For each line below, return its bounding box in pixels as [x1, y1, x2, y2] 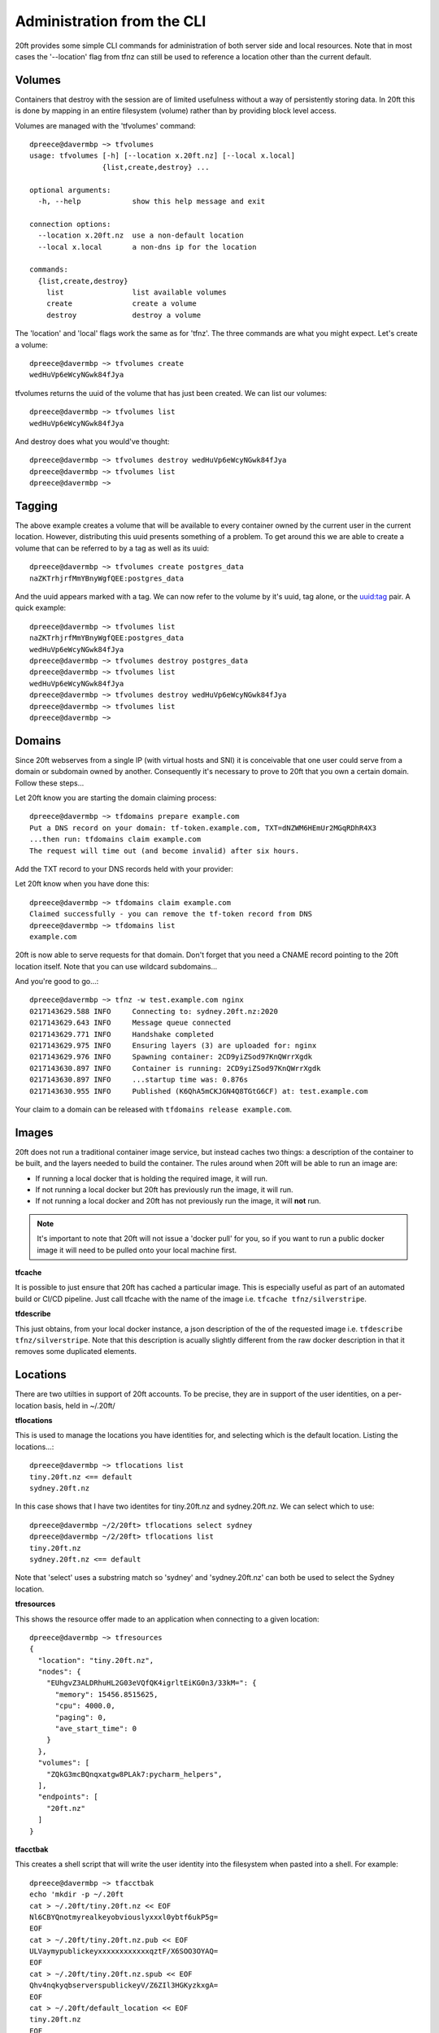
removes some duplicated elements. [15, 1347, 137, 1356]
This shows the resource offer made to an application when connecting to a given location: [15, 1614, 320, 1624]
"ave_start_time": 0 [54, 1724, 137, 1734]
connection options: [29, 220, 111, 229]
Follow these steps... [15, 777, 85, 788]
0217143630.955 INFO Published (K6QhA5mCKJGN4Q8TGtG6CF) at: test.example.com [29, 1086, 368, 1095]
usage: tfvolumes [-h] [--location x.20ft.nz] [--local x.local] [29, 151, 296, 160]
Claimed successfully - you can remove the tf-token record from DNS [29, 909, 313, 919]
